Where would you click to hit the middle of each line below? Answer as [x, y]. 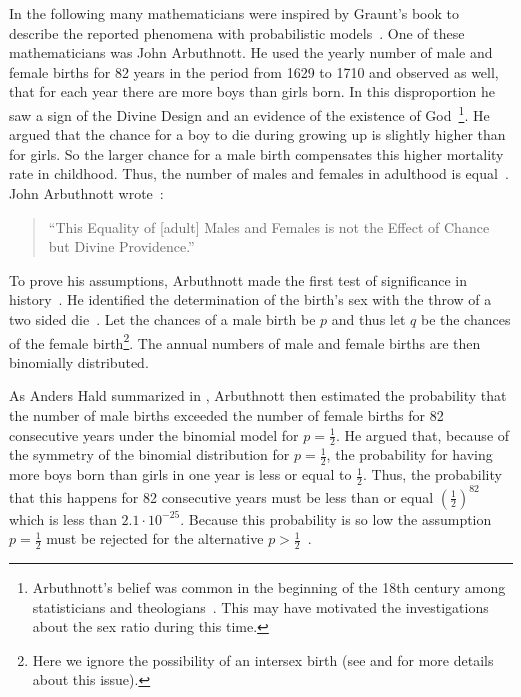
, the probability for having [409, 454]
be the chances [465, 318]
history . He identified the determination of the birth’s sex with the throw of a [250, 299]
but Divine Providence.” [121, 246]
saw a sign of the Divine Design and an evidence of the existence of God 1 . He [249, 113]
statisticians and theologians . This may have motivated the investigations [260, 606]
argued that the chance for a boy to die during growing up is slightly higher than [257, 134]
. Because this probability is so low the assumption [336, 518]
